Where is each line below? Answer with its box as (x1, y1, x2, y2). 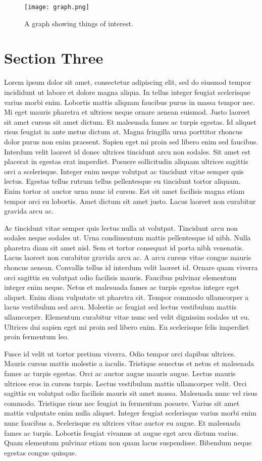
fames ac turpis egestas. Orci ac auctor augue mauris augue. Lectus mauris (4, 368, 236, 378)
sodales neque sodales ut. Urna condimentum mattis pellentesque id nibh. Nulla (4, 232, 251, 243)
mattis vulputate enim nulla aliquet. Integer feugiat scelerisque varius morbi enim (4, 407, 256, 418)
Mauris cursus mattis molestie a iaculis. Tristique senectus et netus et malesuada (4, 358, 254, 369)
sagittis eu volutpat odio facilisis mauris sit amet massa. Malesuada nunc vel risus (4, 388, 257, 398)
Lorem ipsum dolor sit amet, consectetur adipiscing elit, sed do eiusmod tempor (4, 77, 251, 87)
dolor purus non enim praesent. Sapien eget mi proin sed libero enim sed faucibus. (4, 136, 258, 146)
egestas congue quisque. (4, 447, 77, 457)
